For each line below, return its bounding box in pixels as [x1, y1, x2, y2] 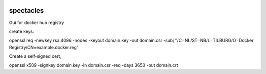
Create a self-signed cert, [9, 53, 62, 59]
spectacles [9, 6, 44, 15]
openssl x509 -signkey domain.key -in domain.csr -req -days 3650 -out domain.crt [9, 62, 178, 68]
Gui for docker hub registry [9, 20, 64, 25]
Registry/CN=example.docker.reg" [9, 44, 79, 50]
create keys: [9, 28, 34, 34]
